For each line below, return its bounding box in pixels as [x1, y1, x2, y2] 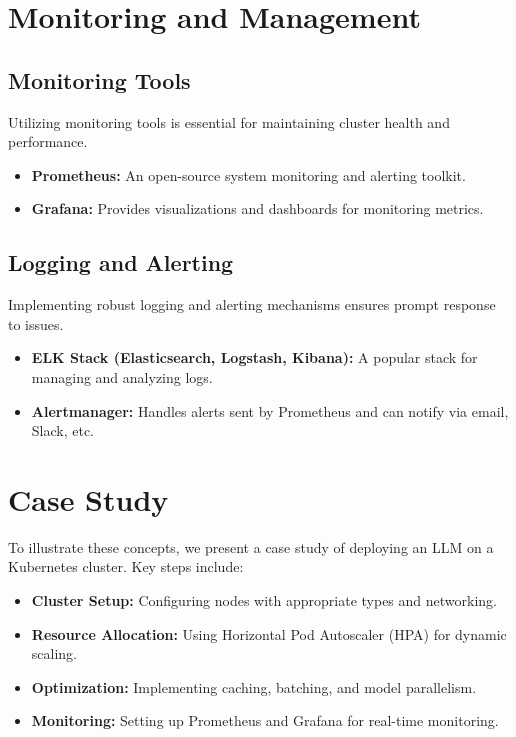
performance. [8, 131, 88, 152]
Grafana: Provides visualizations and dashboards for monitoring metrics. [31, 198, 484, 219]
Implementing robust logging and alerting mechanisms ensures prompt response [8, 294, 496, 315]
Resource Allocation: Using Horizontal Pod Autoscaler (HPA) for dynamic [31, 623, 507, 644]
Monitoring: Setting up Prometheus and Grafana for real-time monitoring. [31, 710, 499, 731]
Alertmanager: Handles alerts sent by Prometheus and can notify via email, [31, 400, 509, 421]
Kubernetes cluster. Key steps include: [8, 556, 244, 577]
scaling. [31, 643, 77, 664]
